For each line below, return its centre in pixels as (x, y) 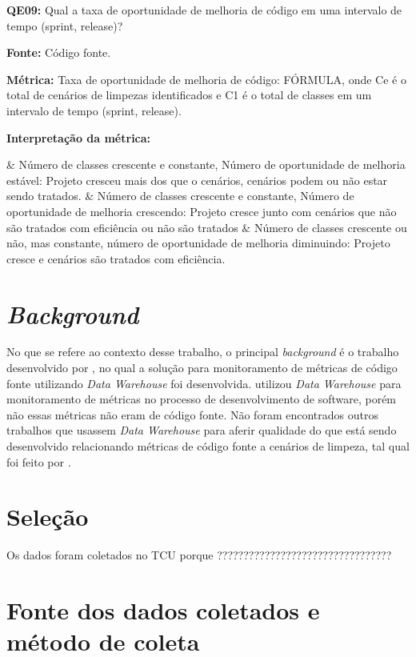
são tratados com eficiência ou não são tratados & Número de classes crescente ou (207, 227)
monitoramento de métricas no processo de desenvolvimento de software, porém (202, 399)
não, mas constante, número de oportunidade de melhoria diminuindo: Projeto (198, 243)
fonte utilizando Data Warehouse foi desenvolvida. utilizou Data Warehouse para (204, 383)
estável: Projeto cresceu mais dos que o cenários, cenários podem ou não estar (197, 180)
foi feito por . (39, 461)
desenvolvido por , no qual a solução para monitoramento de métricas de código (202, 368)
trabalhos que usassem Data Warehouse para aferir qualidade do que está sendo (202, 430)
